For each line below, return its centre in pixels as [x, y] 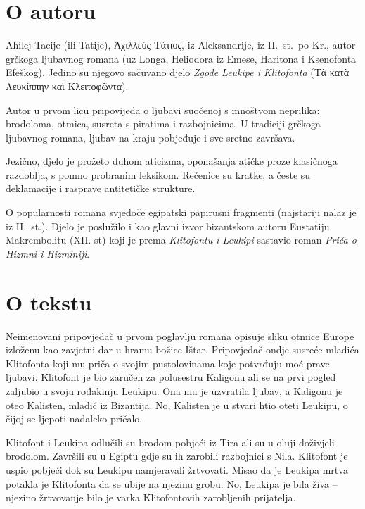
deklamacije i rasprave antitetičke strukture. [101, 188]
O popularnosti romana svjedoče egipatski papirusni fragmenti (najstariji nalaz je [181, 212]
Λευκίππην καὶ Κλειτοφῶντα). [67, 86]
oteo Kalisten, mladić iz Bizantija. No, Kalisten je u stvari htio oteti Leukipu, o [177, 404]
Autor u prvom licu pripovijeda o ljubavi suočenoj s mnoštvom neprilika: [163, 109]
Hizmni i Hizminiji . [48, 253]
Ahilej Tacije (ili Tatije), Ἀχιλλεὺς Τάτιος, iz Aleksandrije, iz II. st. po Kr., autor [181, 45]
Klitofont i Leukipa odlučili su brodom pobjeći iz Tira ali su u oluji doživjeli [170, 442]
